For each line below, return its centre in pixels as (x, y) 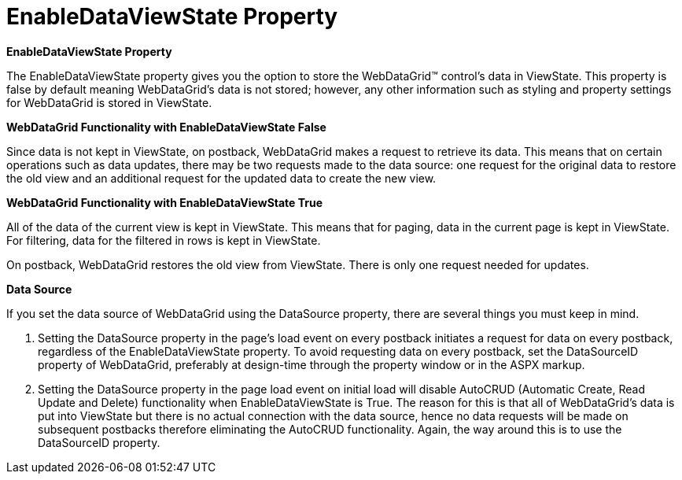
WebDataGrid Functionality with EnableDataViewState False (166, 127)
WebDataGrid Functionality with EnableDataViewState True (165, 202)
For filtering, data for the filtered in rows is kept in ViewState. (164, 240)
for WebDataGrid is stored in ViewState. (109, 102)
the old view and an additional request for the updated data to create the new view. (221, 178)
